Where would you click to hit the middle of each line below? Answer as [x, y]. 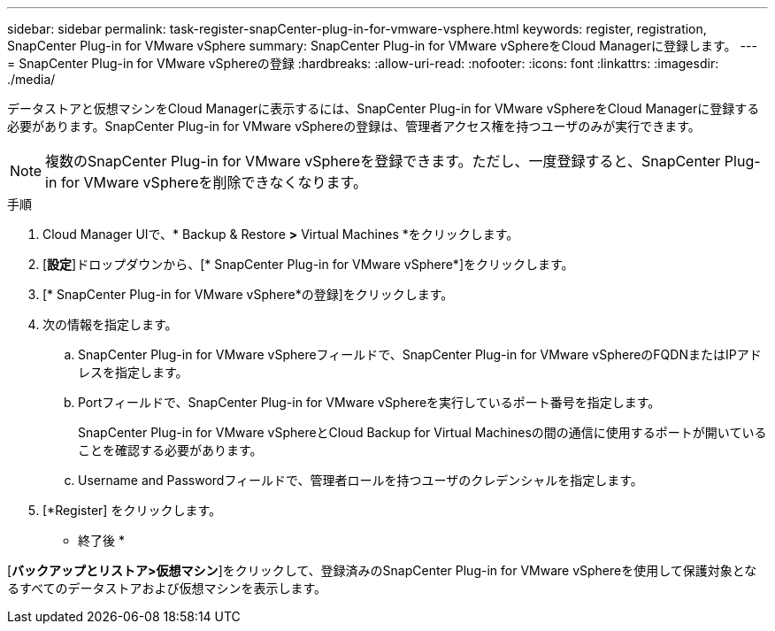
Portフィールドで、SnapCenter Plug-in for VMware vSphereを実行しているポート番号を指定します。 [369, 402]
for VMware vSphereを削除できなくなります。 [214, 182]
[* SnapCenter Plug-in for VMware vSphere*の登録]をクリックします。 [248, 294]
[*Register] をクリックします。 [132, 510]
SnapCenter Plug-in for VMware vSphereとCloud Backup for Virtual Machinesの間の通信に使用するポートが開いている [422, 432]
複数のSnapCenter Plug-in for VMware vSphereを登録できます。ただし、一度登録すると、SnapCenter [383, 161]
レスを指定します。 [133, 372]
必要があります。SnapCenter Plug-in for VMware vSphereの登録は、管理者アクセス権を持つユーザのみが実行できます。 [354, 126]
